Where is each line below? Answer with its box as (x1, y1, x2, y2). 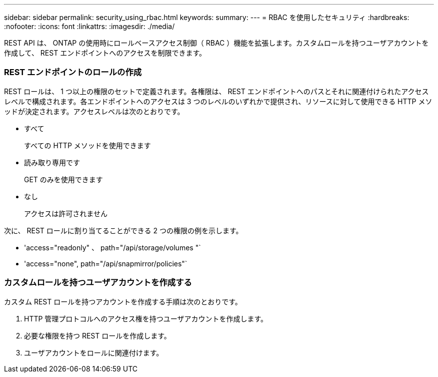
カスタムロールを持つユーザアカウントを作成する (4, 277, 192, 288)
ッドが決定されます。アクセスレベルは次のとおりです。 (4, 107, 184, 116)
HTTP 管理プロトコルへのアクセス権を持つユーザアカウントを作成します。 (24, 314, 267, 323)
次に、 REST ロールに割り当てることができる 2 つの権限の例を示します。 (4, 226, 243, 235)
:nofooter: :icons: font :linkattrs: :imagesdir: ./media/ (4, 22, 175, 31)
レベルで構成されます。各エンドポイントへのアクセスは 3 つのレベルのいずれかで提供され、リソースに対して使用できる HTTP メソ (4, 97, 432, 106)
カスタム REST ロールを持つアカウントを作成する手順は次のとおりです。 (4, 297, 242, 306)
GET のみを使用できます (24, 175, 103, 184)
